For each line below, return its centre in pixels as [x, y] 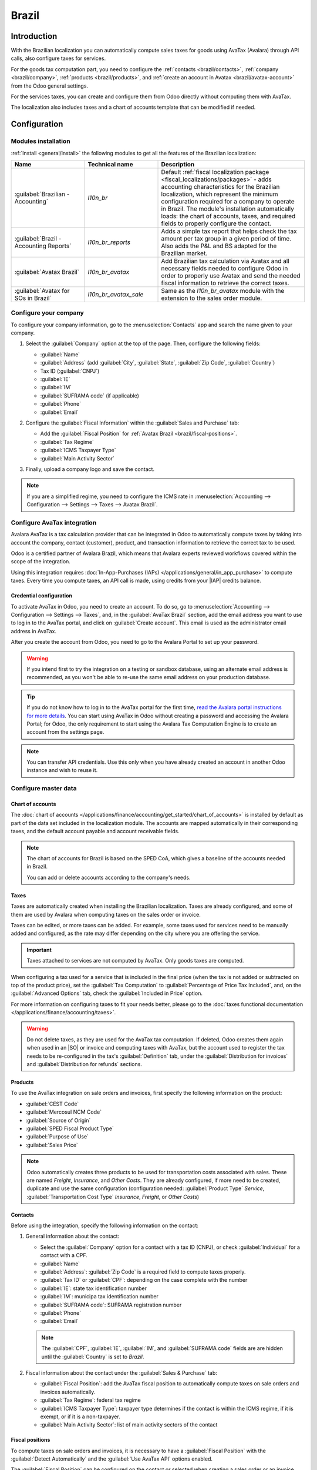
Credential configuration [42, 596]
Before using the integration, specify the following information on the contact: [105, 1225]
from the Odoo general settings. [49, 86]
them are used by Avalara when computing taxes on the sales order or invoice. [106, 914]
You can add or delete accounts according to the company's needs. [109, 877]
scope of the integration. [41, 562]
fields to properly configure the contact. [216, 223]
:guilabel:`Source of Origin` [58, 1120]
